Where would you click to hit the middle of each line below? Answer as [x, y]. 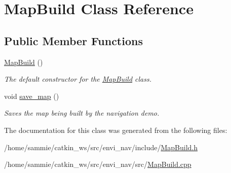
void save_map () [32, 96]
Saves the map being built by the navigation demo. [82, 113]
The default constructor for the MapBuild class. [78, 79]
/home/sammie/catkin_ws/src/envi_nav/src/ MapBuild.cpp [98, 164]
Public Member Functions [73, 40]
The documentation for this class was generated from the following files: [116, 130]
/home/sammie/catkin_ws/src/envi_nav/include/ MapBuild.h [101, 147]
